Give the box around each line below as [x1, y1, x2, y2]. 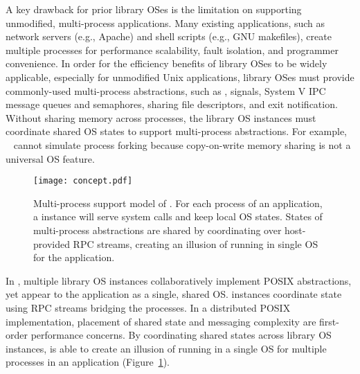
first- [319, 314, 339, 328]
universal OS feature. [6, 151, 95, 166]
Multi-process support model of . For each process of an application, [33, 195, 323, 210]
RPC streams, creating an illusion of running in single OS [73, 236, 318, 251]
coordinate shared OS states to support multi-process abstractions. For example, [6, 124, 347, 139]
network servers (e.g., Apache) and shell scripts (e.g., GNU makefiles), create [6, 29, 332, 44]
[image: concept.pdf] [33, 176, 133, 186]
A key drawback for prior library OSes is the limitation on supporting [6, 2, 302, 16]
